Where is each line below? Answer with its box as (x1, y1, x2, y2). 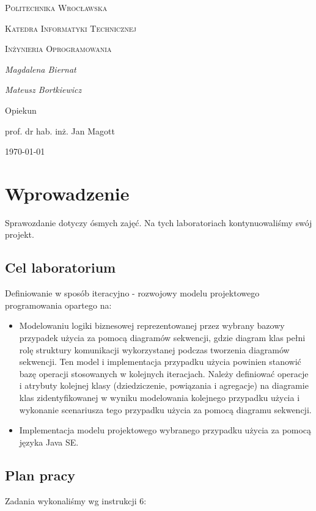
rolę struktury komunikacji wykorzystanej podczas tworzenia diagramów (19, 343, 290, 356)
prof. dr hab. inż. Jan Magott (5, 124, 115, 137)
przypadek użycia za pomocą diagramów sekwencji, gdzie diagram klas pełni (19, 331, 306, 344)
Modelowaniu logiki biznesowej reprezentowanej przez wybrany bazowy (19, 319, 285, 332)
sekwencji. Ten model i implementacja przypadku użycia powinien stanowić (19, 355, 301, 368)
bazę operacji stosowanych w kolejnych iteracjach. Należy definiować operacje (19, 367, 309, 380)
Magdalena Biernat (5, 62, 76, 75)
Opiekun (5, 103, 37, 116)
